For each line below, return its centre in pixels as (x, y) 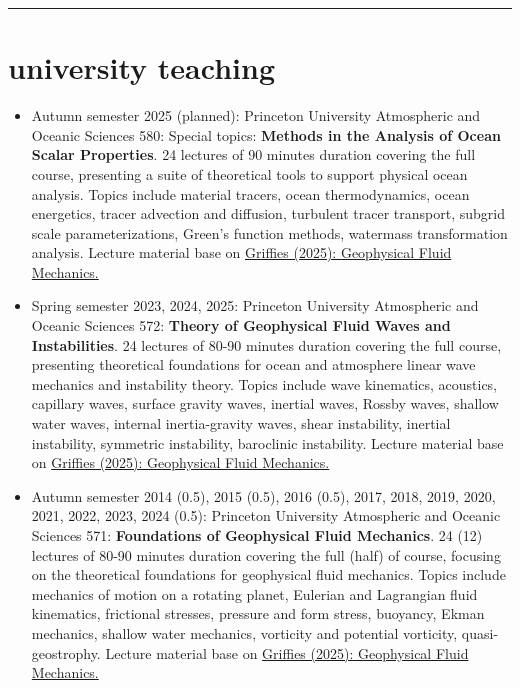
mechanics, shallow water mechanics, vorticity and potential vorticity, (244, 632)
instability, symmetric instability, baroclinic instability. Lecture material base (267, 442)
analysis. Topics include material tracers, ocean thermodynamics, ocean (250, 193)
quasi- (480, 632)
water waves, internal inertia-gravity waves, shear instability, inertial (241, 423)
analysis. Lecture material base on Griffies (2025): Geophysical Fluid (241, 252)
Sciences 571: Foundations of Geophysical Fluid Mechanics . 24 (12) (257, 535)
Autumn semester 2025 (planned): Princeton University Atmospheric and (256, 115)
